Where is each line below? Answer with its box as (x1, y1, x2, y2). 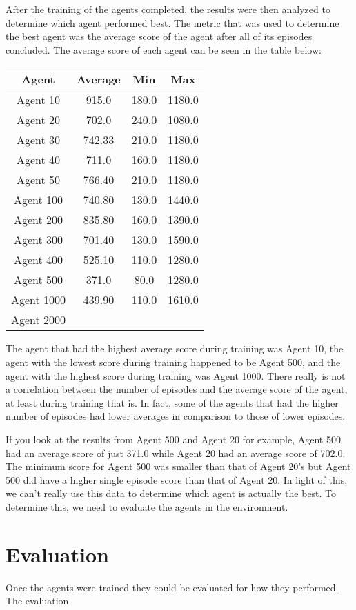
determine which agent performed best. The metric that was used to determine (6, 15, 339, 30)
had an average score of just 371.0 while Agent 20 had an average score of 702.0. (6, 445, 346, 460)
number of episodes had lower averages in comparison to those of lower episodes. (6, 409, 346, 423)
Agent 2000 (11, 312, 66, 328)
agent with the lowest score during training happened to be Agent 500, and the (6, 354, 341, 369)
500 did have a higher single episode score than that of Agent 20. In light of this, (6, 472, 348, 487)
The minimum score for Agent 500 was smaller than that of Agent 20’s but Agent (6, 459, 351, 474)
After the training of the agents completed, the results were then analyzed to (6, 2, 330, 16)
